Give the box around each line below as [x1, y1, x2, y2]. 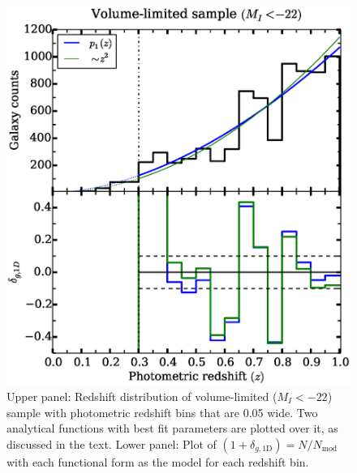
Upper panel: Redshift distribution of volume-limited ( [6, 387, 277, 404]
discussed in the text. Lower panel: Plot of [6, 435, 217, 452]
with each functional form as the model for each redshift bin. [6, 453, 309, 470]
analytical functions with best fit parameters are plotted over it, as [6, 420, 338, 437]
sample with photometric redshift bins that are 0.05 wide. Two [6, 403, 318, 420]
